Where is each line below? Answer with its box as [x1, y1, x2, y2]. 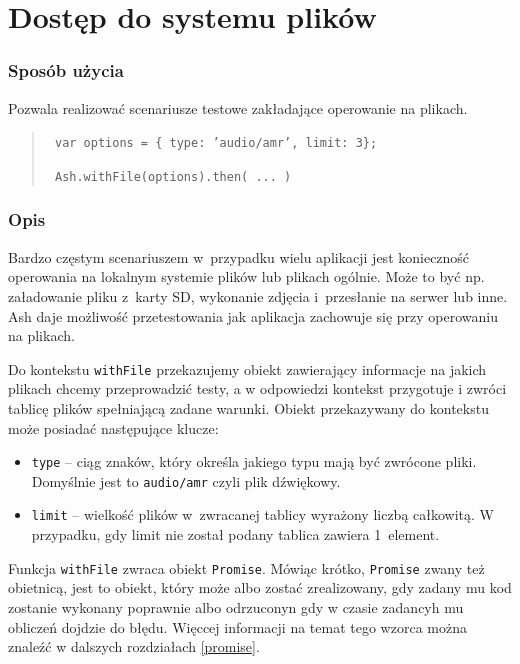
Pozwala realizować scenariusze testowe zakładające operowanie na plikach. [8, 97, 468, 118]
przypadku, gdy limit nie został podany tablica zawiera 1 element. [31, 524, 440, 545]
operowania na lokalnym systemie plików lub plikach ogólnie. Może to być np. [8, 266, 485, 287]
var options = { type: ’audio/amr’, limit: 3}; [54, 136, 378, 151]
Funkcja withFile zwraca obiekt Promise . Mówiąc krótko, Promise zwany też [8, 557, 485, 578]
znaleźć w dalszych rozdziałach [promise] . [8, 636, 260, 657]
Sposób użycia [8, 58, 124, 83]
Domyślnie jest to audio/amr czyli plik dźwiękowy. [31, 470, 341, 491]
